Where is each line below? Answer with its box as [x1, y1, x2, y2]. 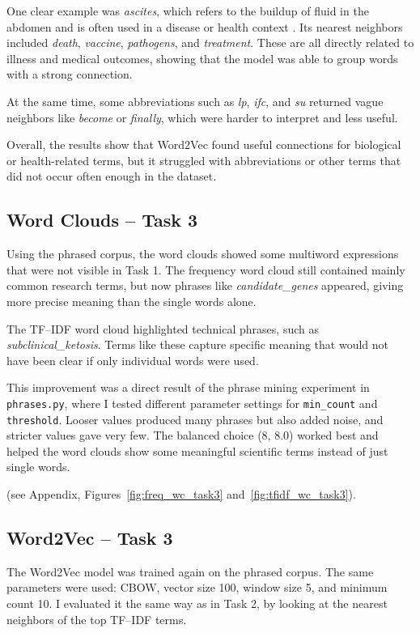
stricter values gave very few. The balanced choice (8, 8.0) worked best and [6, 427, 379, 444]
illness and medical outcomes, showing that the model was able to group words [6, 49, 398, 66]
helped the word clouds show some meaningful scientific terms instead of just [6, 442, 388, 459]
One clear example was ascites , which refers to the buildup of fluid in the [6, 2, 369, 19]
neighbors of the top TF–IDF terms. [6, 610, 187, 627]
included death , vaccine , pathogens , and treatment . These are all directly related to [6, 34, 414, 51]
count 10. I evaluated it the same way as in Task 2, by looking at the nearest [6, 594, 388, 611]
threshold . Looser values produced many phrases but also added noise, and [6, 410, 384, 427]
